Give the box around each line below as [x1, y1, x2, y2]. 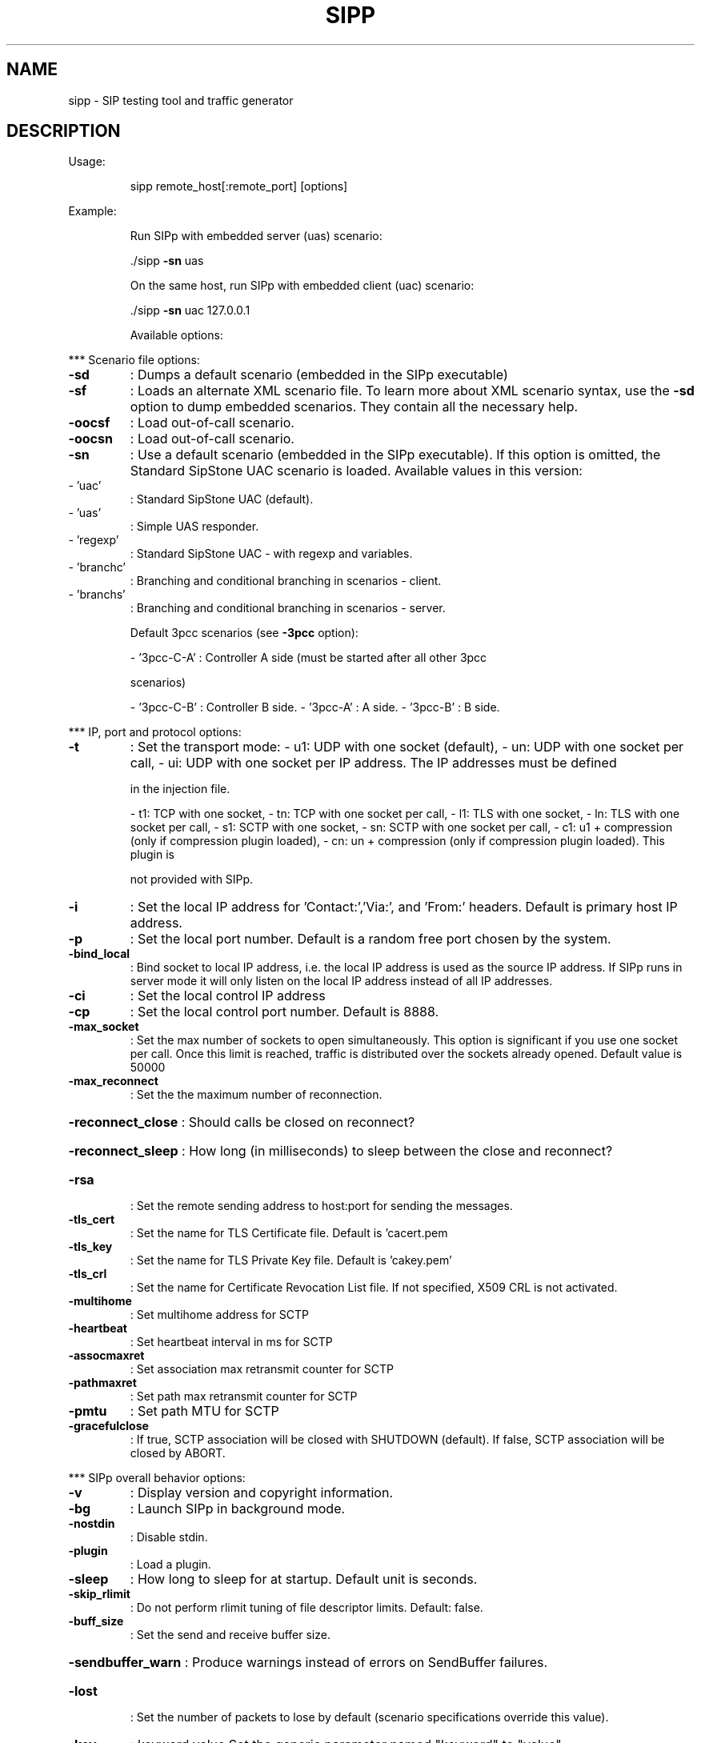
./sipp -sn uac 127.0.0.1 [130, 303, 250, 318]
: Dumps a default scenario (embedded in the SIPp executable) [130, 367, 508, 383]
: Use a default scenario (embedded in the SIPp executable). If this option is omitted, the [130, 447, 661, 463]
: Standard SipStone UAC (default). [130, 492, 314, 507]
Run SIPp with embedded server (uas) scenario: [130, 229, 383, 243]
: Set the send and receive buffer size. [130, 1628, 330, 1642]
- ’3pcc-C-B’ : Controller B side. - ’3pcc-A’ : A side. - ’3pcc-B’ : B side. [130, 700, 500, 715]
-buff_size [68, 1614, 124, 1629]
